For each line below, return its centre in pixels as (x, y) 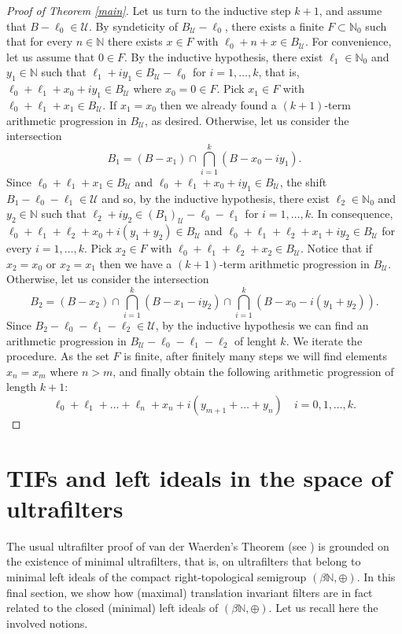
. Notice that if (336, 248)
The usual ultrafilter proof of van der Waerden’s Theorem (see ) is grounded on (198, 546)
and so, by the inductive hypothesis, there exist (216, 198)
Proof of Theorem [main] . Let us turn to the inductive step (149, 10)
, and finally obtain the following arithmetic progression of (253, 371)
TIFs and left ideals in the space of (199, 477)
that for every (40, 41)
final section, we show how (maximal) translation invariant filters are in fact (190, 592)
